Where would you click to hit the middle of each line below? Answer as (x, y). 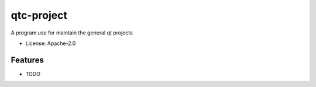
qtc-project (39, 15)
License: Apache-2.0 (51, 43)
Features (27, 60)
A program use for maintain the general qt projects (72, 33)
